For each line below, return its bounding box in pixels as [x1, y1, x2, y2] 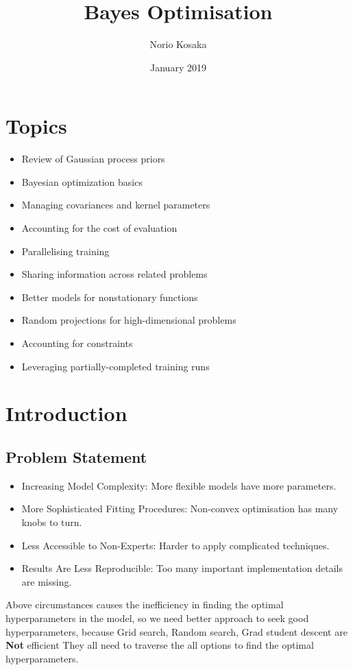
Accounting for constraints [21, 336, 133, 350]
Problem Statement [5, 446, 147, 467]
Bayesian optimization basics [21, 174, 143, 189]
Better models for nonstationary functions [21, 289, 198, 304]
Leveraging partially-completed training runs [21, 359, 210, 373]
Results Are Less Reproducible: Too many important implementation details [21, 561, 343, 575]
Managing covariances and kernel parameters [21, 198, 210, 212]
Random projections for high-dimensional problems [21, 313, 236, 327]
